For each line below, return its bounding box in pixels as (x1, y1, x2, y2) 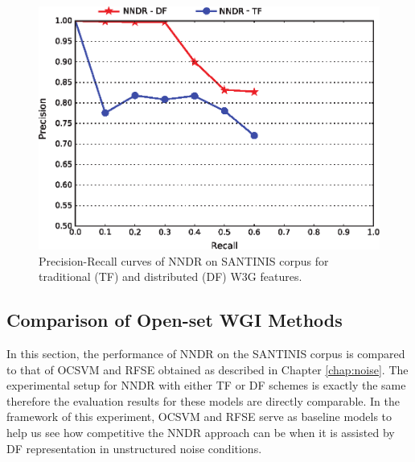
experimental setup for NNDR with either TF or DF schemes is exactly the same (6, 377, 406, 394)
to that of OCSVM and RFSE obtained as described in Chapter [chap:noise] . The (6, 361, 409, 377)
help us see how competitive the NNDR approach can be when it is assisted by (6, 424, 395, 441)
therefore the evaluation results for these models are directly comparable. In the (6, 392, 401, 409)
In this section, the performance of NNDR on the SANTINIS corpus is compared (6, 345, 405, 362)
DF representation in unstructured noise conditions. (6, 439, 262, 456)
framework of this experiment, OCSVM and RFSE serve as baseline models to (6, 408, 392, 425)
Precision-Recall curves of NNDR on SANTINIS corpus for (39, 252, 329, 269)
